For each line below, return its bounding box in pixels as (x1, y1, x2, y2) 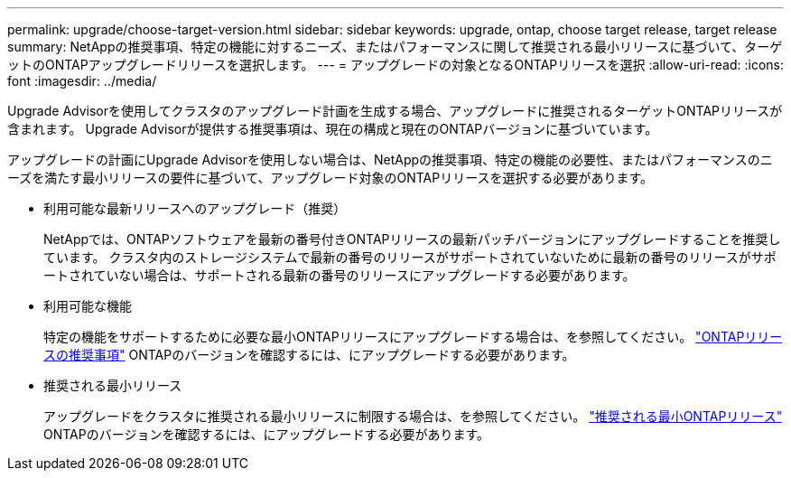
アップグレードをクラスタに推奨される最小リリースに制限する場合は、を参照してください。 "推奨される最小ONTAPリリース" (43, 408, 783, 424)
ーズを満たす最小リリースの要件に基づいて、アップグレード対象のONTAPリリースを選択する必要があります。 (7, 170, 654, 185)
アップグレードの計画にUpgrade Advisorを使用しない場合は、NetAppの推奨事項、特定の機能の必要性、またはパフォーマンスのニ (7, 152, 773, 167)
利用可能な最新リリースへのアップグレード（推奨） (43, 201, 347, 216)
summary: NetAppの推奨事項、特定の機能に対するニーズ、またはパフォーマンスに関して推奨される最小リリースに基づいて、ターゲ (7, 39, 783, 54)
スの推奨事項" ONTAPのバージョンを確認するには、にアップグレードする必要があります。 (43, 347, 575, 362)
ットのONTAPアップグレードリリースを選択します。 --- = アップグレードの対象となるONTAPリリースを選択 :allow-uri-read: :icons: (7, 57, 784, 72)
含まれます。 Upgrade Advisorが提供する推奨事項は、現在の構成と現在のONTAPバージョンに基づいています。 (7, 121, 658, 136)
